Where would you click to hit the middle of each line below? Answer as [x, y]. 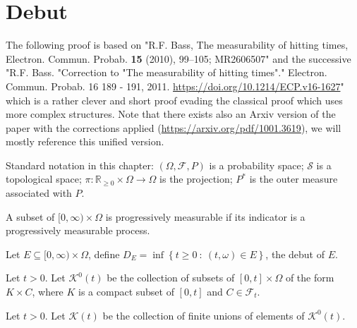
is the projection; [196, 179]
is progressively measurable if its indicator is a [205, 216]
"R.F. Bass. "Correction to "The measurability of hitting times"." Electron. [167, 72]
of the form [310, 278]
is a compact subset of [126, 292]
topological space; [44, 179]
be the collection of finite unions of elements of [204, 315]
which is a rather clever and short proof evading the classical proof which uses [174, 100]
